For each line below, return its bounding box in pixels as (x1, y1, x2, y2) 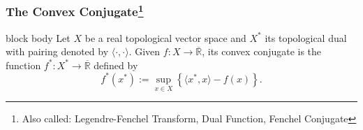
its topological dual (265, 30, 347, 45)
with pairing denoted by (6, 44, 109, 59)
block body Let (6, 30, 71, 45)
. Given (128, 44, 161, 59)
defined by (94, 57, 138, 72)
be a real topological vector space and (84, 30, 246, 45)
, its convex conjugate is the (202, 44, 322, 59)
